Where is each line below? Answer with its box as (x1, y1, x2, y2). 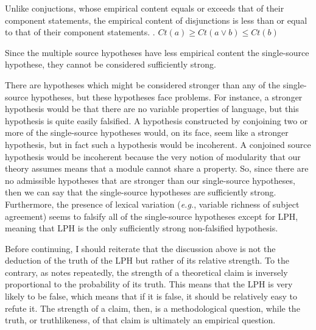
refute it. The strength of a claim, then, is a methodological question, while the (5, 301, 300, 314)
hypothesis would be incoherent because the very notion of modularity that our (5, 150, 301, 163)
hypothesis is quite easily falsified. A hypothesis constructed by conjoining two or (5, 114, 308, 127)
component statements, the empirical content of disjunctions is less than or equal (5, 13, 307, 26)
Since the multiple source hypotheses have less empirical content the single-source (5, 46, 309, 58)
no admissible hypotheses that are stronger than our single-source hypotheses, (5, 174, 295, 186)
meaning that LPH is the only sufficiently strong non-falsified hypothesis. (5, 222, 278, 234)
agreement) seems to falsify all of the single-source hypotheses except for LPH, (5, 209, 298, 222)
